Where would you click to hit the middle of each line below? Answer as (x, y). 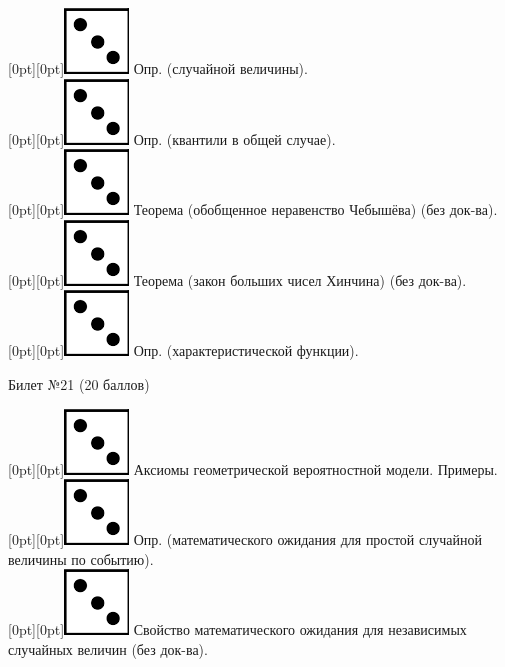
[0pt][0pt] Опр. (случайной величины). (158, 68)
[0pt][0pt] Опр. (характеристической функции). (183, 350)
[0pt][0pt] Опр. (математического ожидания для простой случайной (245, 539)
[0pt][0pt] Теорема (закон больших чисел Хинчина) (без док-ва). (237, 279)
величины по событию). (81, 558)
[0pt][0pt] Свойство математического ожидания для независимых (237, 629)
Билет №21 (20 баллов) (79, 383)
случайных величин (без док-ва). (108, 648)
